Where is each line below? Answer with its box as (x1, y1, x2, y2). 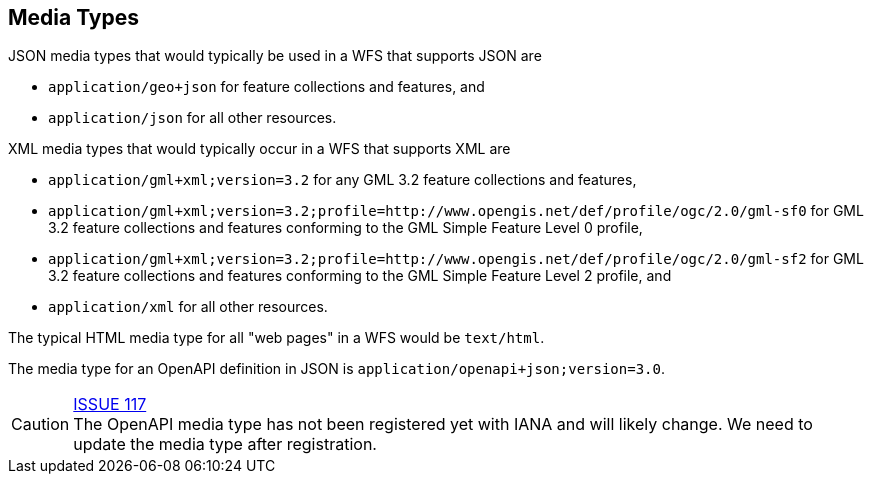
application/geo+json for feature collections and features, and (48, 78, 485, 96)
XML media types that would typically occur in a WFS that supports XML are (8, 140, 511, 158)
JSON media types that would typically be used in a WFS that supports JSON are (8, 47, 542, 65)
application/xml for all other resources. (48, 298, 328, 316)
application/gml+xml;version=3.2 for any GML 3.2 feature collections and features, (48, 171, 637, 189)
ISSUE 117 (73, 394, 147, 415)
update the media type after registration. (73, 434, 377, 455)
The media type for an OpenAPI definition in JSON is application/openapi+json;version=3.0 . (8, 360, 665, 378)
